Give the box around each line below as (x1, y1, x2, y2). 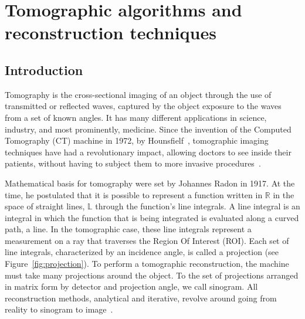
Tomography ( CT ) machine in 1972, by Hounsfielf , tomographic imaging (5, 134, 269, 147)
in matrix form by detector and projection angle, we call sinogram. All (5, 280, 258, 293)
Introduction (5, 60, 83, 79)
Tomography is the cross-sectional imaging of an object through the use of (5, 88, 272, 100)
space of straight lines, (5, 200, 85, 212)
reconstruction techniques (5, 21, 216, 45)
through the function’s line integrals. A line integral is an (95, 200, 300, 212)
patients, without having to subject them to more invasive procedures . (5, 157, 261, 169)
